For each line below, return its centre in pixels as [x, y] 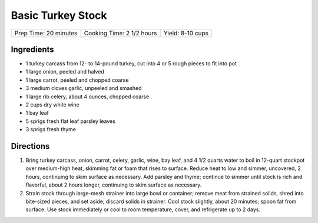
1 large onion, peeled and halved [65, 72]
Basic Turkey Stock [59, 15]
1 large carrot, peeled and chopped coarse [77, 80]
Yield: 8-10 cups [186, 33]
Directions [30, 146]
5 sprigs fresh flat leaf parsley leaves [71, 121]
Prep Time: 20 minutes [46, 33]
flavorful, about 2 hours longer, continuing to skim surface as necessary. [114, 185]
